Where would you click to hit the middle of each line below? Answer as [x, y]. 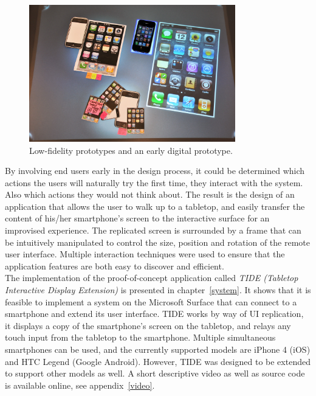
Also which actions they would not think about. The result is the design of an [150, 194]
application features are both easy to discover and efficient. [115, 266]
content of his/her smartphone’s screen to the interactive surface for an [137, 218]
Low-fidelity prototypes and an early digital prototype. [131, 150]
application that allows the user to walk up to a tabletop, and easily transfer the [155, 206]
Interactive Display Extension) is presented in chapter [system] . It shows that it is [158, 290]
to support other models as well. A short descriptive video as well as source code [155, 373]
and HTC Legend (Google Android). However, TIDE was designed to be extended [158, 361]
